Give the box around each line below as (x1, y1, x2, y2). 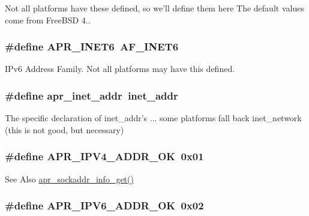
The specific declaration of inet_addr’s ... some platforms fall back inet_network (5, 112, 302, 124)
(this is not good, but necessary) (5, 123, 124, 136)
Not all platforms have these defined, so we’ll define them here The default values (5, 2, 304, 14)
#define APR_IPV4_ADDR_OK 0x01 (5, 149, 204, 164)
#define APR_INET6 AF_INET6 (5, 39, 179, 54)
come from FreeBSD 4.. (5, 13, 91, 26)
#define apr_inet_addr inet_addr (5, 88, 178, 103)
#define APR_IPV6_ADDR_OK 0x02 (5, 198, 204, 213)
